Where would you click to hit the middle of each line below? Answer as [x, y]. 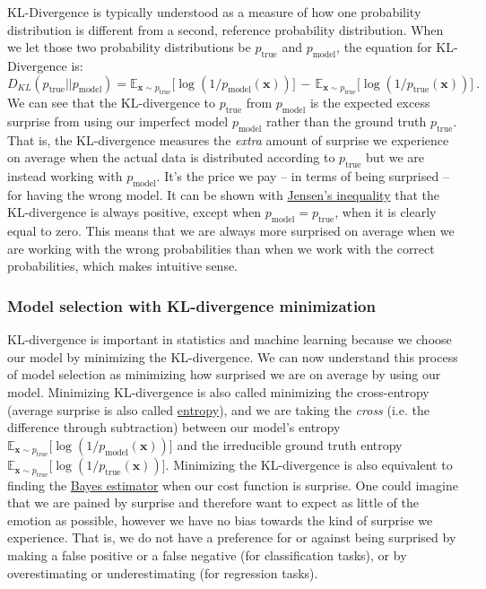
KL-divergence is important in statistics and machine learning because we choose [230, 339]
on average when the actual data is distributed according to [171, 157]
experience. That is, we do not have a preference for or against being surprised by [232, 537]
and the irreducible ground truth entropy [290, 444]
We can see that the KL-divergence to [112, 102]
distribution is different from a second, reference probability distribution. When [226, 29]
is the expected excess [370, 102]
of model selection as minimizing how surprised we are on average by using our [224, 374]
